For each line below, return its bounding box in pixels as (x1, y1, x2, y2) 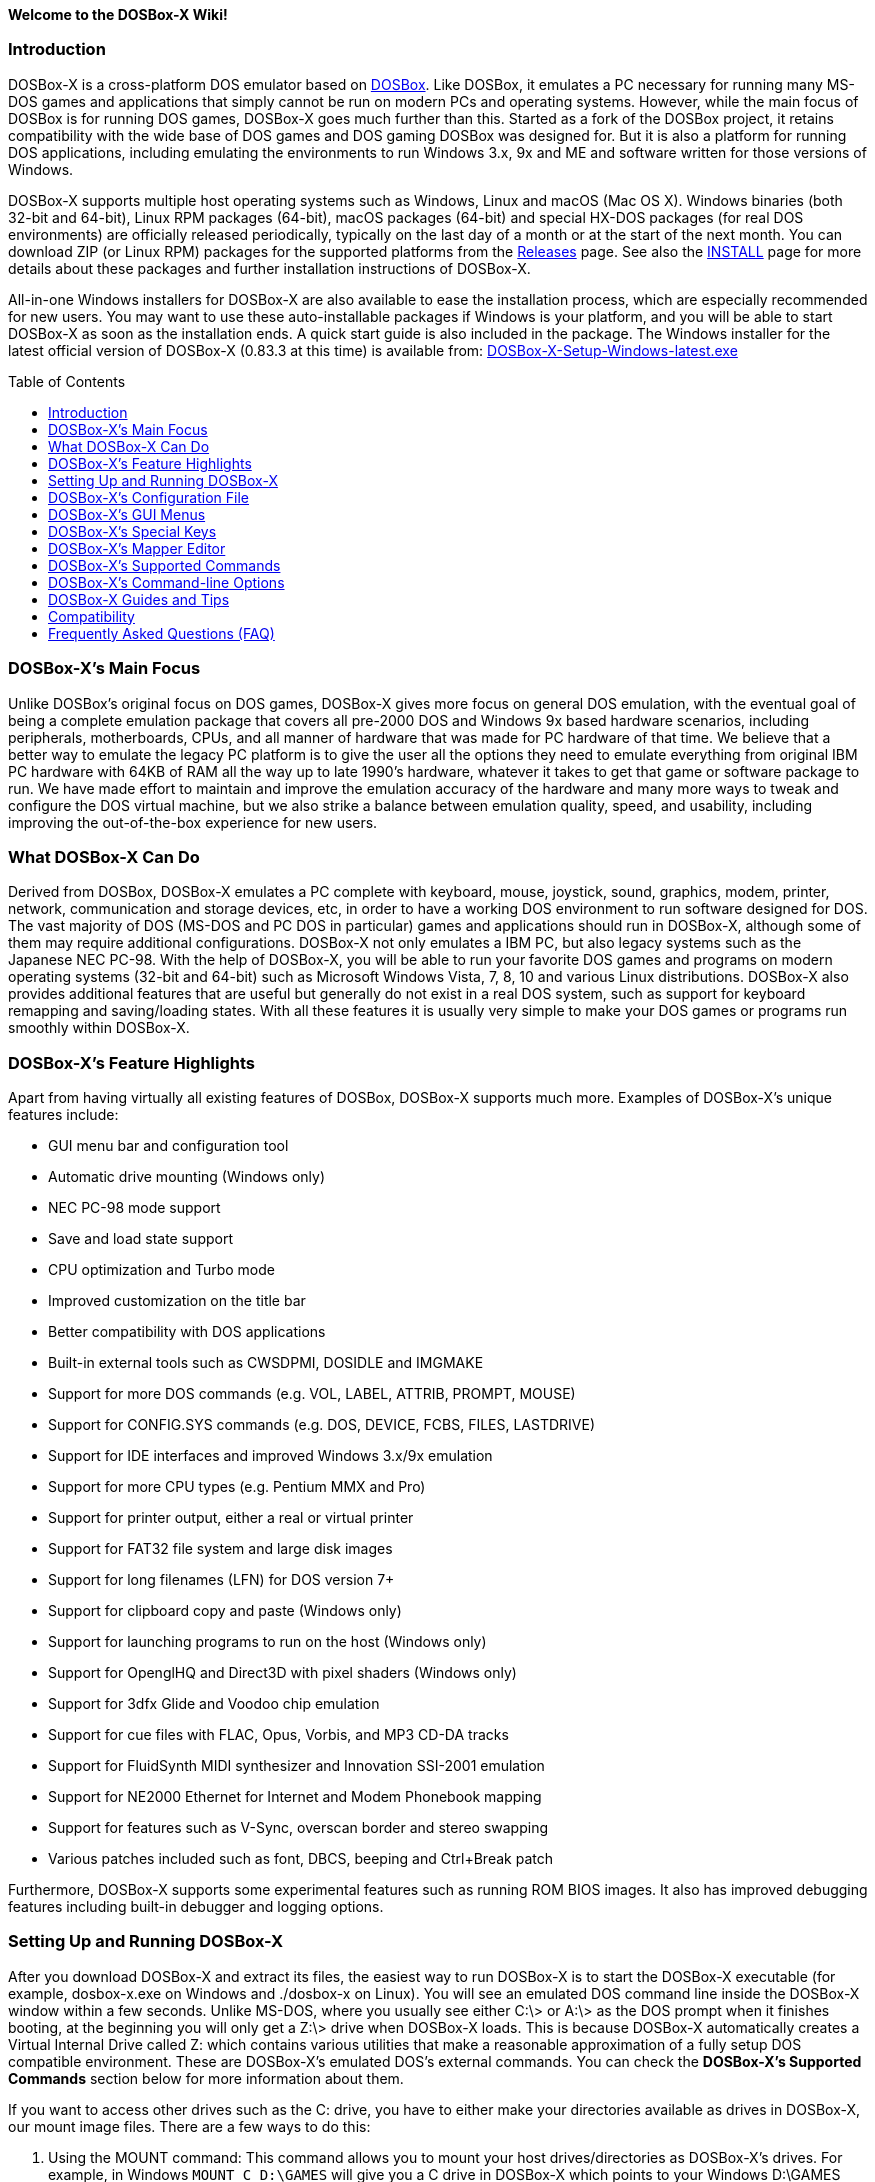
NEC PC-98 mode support (48, 1199, 221, 1216)
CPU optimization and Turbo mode (48, 1261, 275, 1278)
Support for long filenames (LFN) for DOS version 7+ (48, 1571, 395, 1588)
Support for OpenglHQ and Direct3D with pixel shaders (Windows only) (48, 1664, 517, 1681)
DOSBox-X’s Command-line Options (48, 573, 285, 591)
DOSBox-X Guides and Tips (48, 590, 230, 608)
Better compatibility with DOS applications (48, 1323, 326, 1340)
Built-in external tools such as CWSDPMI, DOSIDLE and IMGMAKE (48, 1354, 484, 1371)
